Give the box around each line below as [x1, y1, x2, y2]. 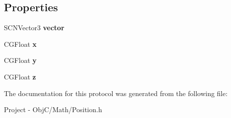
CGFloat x [4, 39, 37, 49]
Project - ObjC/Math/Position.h [4, 104, 102, 115]
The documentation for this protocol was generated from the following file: [4, 88, 228, 98]
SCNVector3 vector [4, 22, 65, 33]
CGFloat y [4, 55, 37, 65]
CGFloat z [4, 71, 36, 81]
